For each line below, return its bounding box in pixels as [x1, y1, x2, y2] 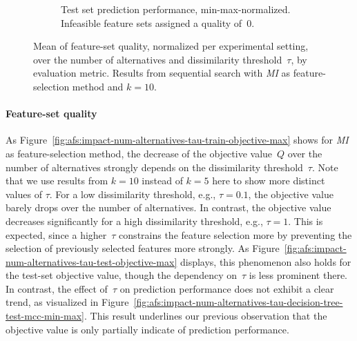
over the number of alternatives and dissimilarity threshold [33, 52, 282, 66]
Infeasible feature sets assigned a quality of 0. [61, 15, 255, 30]
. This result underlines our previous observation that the [84, 309, 327, 323]
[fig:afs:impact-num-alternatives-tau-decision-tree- [133, 295, 343, 309]
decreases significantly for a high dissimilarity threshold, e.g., [6, 213, 263, 228]
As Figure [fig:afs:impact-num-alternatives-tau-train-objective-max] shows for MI [6, 133, 349, 147]
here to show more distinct [212, 173, 325, 188]
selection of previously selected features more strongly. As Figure [6, 241, 280, 255]
